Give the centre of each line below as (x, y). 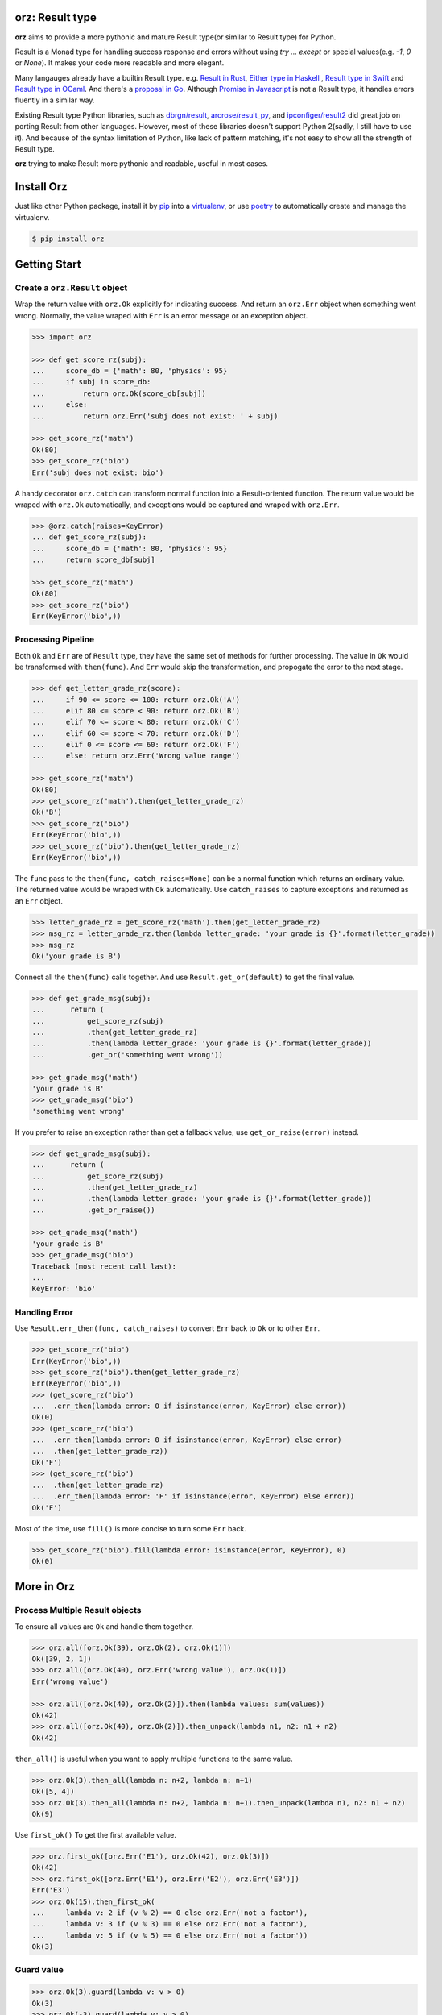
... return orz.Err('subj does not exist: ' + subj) (155, 416)
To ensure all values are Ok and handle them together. (104, 1626)
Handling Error (44, 1312)
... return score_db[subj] (94, 560)
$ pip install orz (68, 239)
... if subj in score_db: (91, 382)
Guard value (39, 1970)
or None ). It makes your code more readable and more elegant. (120, 63)
